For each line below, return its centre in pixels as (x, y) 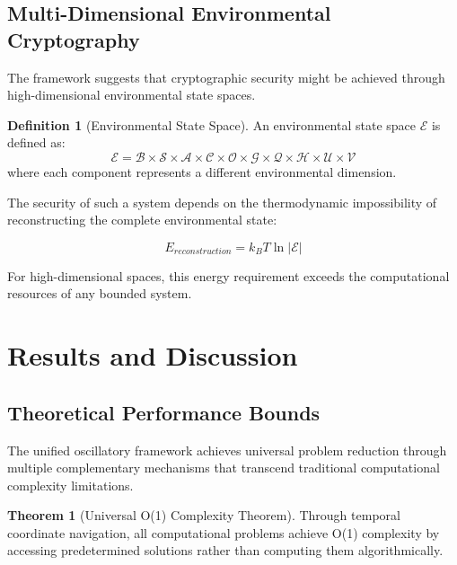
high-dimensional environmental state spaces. (132, 95)
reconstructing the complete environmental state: (142, 220)
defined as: (36, 142)
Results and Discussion (153, 355)
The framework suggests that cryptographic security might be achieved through (226, 77)
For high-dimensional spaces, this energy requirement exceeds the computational (228, 275)
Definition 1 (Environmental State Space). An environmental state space (212, 124)
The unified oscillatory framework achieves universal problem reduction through (227, 450)
